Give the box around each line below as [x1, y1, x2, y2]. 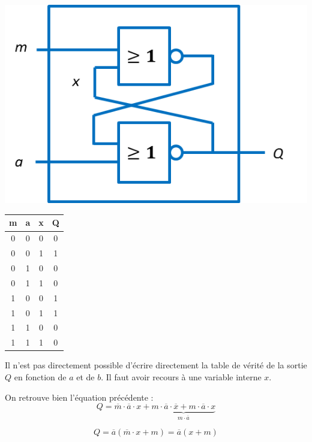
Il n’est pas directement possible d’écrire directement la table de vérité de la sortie [5, 359, 307, 371]
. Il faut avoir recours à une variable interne [101, 370, 262, 383]
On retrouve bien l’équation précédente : [5, 390, 154, 403]
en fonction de [14, 370, 67, 383]
